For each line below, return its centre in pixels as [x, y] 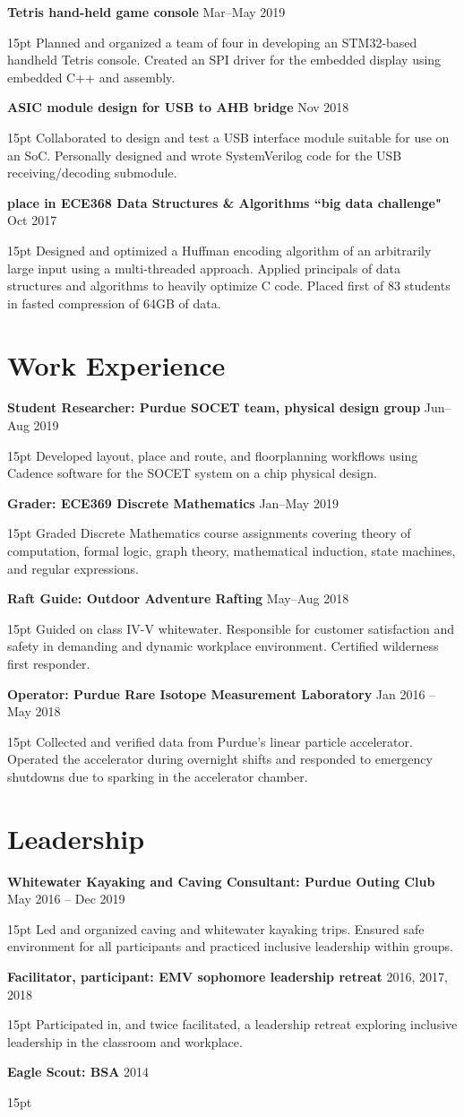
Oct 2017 [32, 220]
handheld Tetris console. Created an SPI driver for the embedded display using [224, 60]
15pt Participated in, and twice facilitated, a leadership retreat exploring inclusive [232, 1024]
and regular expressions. [73, 568]
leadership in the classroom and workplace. [125, 1041]
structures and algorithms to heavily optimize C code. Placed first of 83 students [229, 286]
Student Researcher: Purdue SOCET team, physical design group [214, 407]
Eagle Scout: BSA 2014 [78, 1072]
